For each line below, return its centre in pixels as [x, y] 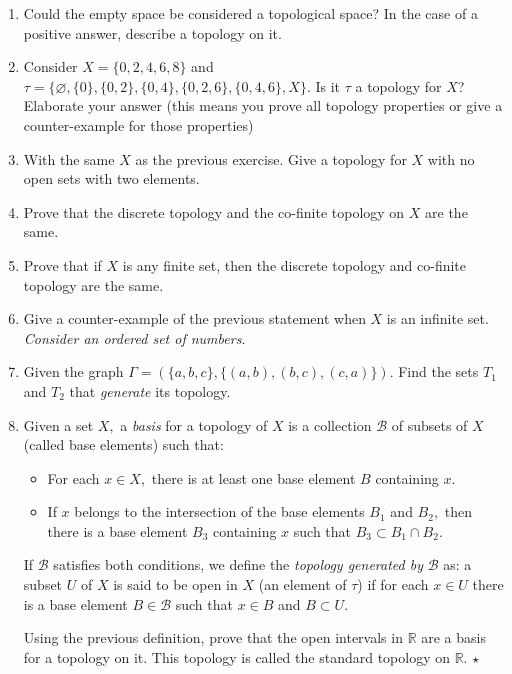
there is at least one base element [253, 477]
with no [451, 158]
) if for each [393, 584]
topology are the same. [93, 284]
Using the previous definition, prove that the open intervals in [213, 637]
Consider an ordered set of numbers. [134, 337]
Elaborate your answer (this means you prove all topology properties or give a [263, 105]
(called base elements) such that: [123, 444]
